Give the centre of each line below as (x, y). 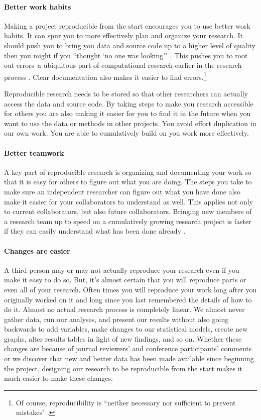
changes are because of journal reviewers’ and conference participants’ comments (128, 348)
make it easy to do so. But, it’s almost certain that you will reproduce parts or (125, 280)
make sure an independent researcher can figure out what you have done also (122, 191)
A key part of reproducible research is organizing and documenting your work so (128, 172)
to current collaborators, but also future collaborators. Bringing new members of (128, 211)
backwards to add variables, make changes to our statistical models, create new (126, 329)
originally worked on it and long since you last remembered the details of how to (128, 299)
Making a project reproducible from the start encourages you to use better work (127, 25)
